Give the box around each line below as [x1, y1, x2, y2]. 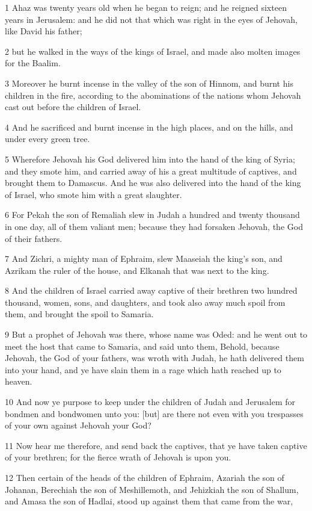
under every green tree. [5, 132, 90, 145]
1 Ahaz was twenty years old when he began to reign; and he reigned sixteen [5, 1, 287, 13]
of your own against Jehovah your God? [5, 419, 151, 432]
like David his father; [5, 25, 82, 37]
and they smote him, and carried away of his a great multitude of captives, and [5, 164, 297, 177]
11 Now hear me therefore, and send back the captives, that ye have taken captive [5, 439, 307, 451]
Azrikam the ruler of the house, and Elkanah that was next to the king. [5, 264, 269, 276]
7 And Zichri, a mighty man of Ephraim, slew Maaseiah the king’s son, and [5, 252, 283, 265]
